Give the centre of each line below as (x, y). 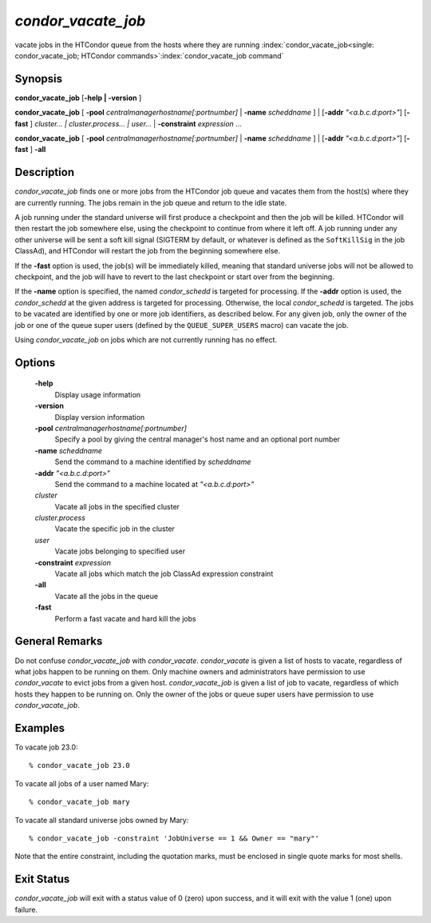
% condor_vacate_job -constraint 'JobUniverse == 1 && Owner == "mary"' (174, 838)
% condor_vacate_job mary (80, 802)
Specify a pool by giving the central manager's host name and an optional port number (198, 439)
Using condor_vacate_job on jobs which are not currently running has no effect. (146, 340)
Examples (40, 728)
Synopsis (39, 79)
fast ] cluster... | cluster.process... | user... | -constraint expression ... (129, 123)
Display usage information (98, 394)
